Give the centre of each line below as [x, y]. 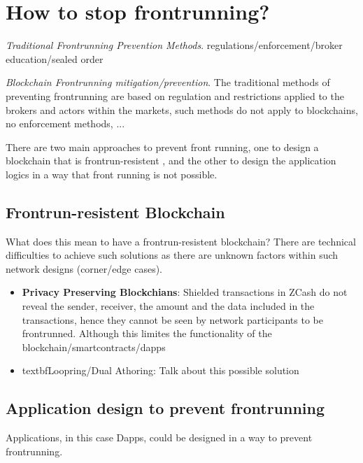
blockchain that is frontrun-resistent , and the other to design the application [171, 161]
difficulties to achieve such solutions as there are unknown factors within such [172, 255]
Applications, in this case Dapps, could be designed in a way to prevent [159, 437]
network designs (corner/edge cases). [84, 268]
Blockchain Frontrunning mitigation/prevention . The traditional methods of [168, 82]
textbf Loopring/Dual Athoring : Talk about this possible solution [161, 370]
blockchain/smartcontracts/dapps [94, 347]
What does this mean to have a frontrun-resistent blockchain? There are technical [181, 241]
